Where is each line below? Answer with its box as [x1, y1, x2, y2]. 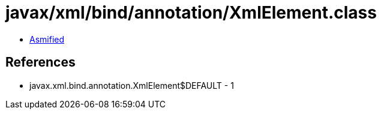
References [5, 55, 76, 70]
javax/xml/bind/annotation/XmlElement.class [5, 2, 377, 23]
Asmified [29, 34, 65, 44]
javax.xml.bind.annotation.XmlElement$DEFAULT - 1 [29, 80, 234, 91]
